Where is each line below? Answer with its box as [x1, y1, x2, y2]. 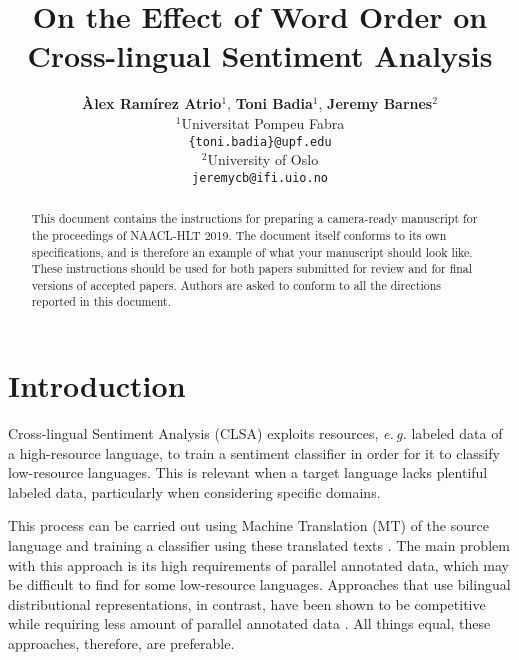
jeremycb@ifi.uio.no [191, 170, 329, 185]
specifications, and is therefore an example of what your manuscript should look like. [31, 243, 473, 260]
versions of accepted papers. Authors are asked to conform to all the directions [31, 276, 441, 293]
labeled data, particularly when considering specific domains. [8, 481, 381, 502]
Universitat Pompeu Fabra [181, 112, 345, 133]
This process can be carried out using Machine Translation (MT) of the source [8, 515, 489, 536]
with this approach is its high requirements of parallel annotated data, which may [8, 554, 509, 575]
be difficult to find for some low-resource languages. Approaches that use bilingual [8, 574, 511, 595]
